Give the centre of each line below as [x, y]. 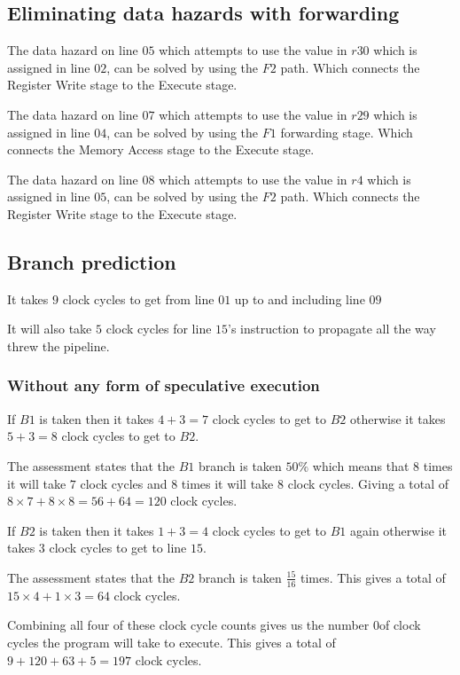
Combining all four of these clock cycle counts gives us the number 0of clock [214, 625]
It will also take [50, 329]
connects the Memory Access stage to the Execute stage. [161, 149]
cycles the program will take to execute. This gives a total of [172, 642]
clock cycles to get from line [138, 298]
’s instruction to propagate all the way [332, 329]
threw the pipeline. [58, 345]
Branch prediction [92, 261]
